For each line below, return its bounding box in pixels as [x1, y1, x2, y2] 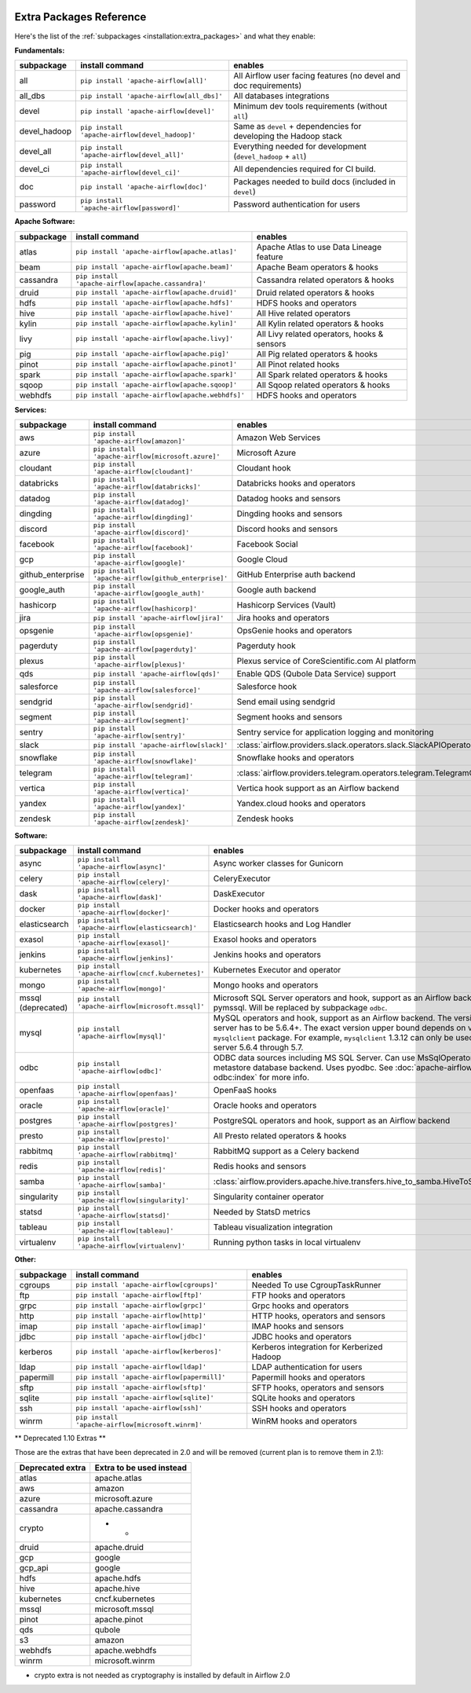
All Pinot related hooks [256, 358, 340, 369]
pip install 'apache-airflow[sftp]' [75, 1383, 207, 1392]
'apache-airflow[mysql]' [77, 1032, 166, 1041]
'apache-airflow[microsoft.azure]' [93, 453, 221, 461]
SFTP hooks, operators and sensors [251, 1382, 385, 1393]
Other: [14, 1255, 37, 1264]
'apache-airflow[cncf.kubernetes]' [77, 969, 205, 978]
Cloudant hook [236, 463, 291, 474]
